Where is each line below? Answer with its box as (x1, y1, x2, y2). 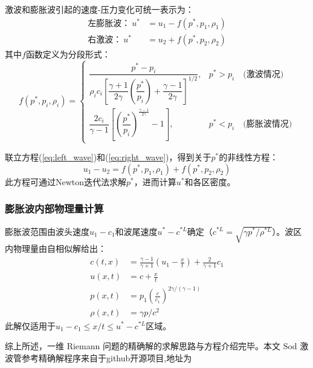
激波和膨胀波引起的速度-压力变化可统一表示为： (5, 3, 194, 15)
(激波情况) (243, 70, 284, 79)
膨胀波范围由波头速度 (5, 225, 89, 237)
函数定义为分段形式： (25, 47, 111, 60)
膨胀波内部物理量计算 (5, 201, 104, 216)
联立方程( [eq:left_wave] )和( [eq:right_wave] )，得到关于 (5, 151, 211, 163)
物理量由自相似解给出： (13, 242, 106, 255)
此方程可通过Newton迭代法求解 (5, 175, 127, 188)
